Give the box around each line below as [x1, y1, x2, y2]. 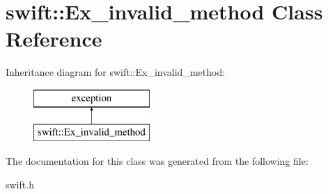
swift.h [6, 177, 34, 191]
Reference [6, 24, 102, 53]
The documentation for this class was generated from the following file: [6, 154, 309, 168]
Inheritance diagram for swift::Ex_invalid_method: [6, 65, 226, 79]
